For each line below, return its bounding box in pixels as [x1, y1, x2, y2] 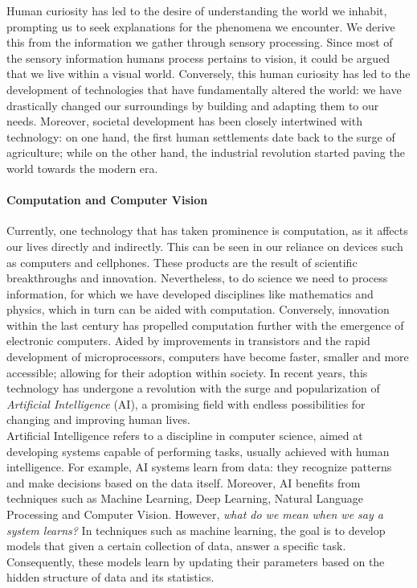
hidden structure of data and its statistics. [6, 569, 215, 586]
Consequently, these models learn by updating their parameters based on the [6, 553, 385, 569]
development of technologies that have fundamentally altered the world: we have [6, 80, 402, 97]
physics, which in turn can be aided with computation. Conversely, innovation [6, 301, 390, 318]
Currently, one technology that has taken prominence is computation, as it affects [6, 222, 408, 239]
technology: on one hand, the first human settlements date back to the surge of [6, 128, 395, 145]
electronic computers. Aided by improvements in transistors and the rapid [6, 332, 370, 349]
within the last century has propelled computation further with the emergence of [6, 316, 404, 333]
